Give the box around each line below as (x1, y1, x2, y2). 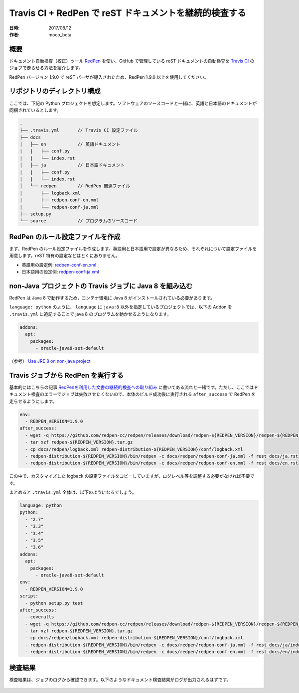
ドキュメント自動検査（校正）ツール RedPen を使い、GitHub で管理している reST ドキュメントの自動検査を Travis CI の (9, 58, 255, 64)
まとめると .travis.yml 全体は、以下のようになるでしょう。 (9, 489, 137, 495)
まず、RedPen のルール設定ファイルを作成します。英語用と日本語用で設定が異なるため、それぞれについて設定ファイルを (9, 246, 257, 252)
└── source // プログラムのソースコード (19, 218, 138, 224)
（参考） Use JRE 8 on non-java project (9, 358, 91, 364)
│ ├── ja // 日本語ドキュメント (19, 162, 125, 168)
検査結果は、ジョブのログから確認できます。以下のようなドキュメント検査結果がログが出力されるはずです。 (9, 677, 231, 683)
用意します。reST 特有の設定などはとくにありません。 (9, 253, 120, 259)
